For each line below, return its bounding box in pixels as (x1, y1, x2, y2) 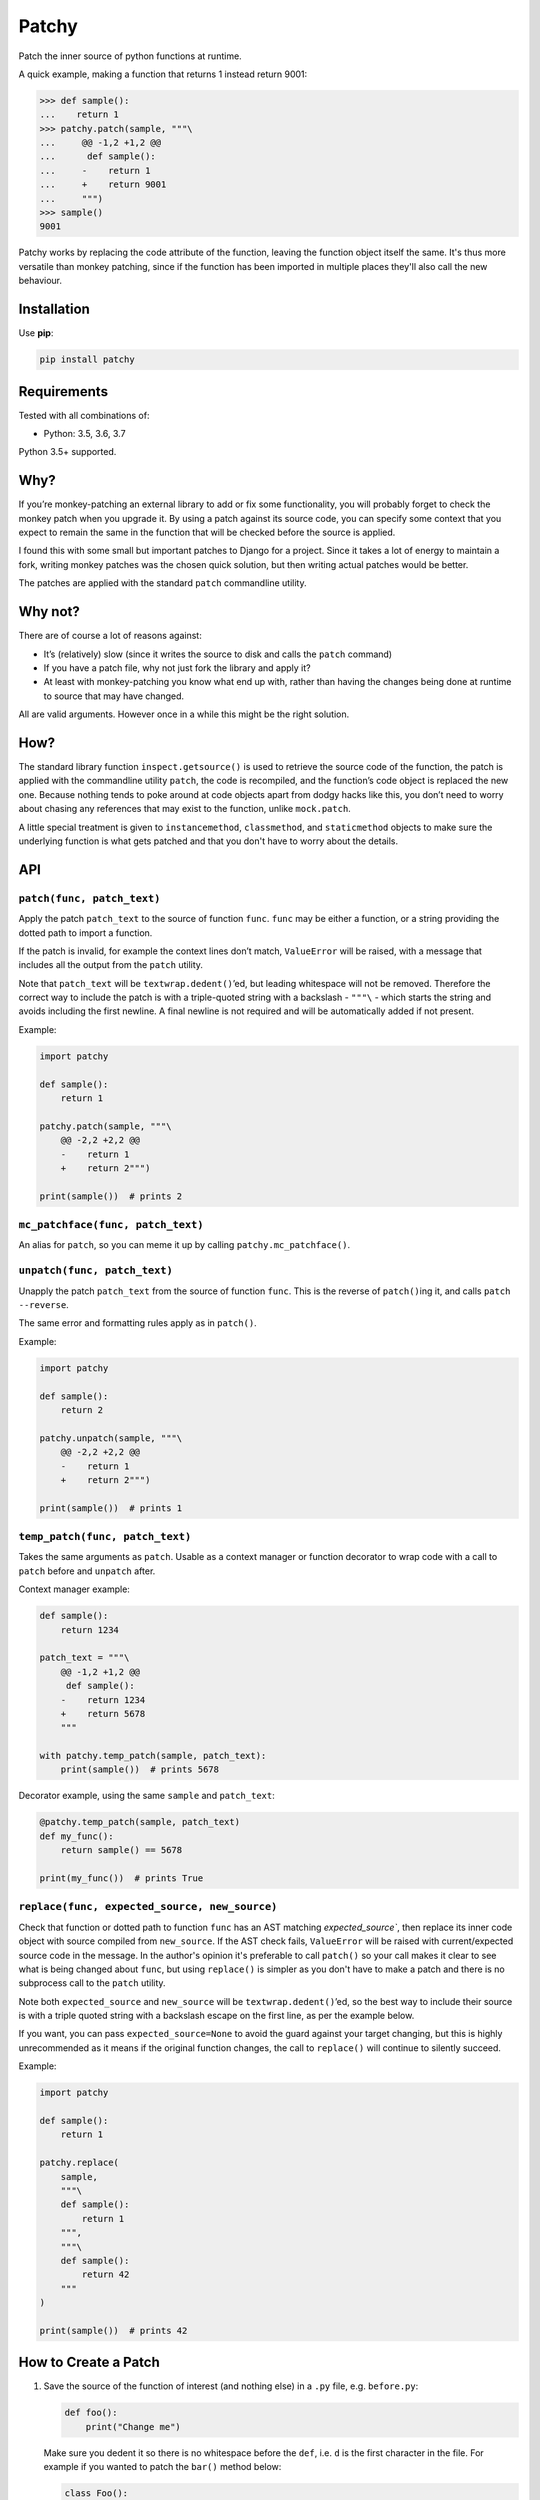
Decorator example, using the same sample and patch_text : (18, 1790, 275, 1802)
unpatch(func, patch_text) (18, 1264, 174, 1277)
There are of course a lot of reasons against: (18, 630, 202, 642)
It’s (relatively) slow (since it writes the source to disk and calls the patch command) (43, 648, 393, 660)
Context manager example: (18, 1583, 130, 1595)
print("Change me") (85, 2421, 182, 2432)
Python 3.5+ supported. (18, 446, 117, 458)
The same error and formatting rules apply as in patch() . (18, 1317, 257, 1329)
